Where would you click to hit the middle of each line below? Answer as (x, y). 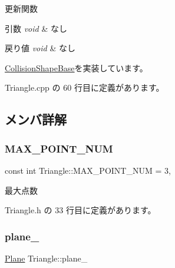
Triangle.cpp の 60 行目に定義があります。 (85, 87)
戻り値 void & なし (40, 48)
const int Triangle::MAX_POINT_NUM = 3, (88, 170)
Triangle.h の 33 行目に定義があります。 (80, 210)
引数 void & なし (36, 28)
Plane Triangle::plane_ (46, 258)
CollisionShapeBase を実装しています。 (76, 67)
